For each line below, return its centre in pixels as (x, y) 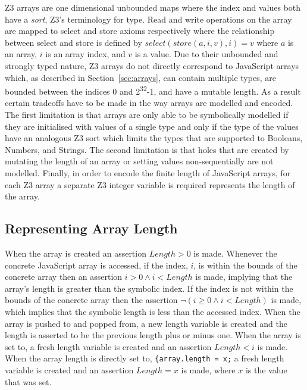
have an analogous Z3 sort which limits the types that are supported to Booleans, (154, 138)
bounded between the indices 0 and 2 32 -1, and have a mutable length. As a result (153, 90)
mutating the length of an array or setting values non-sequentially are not (139, 161)
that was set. (28, 381)
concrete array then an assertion (64, 277)
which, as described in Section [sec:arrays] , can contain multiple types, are (140, 77)
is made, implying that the (244, 277)
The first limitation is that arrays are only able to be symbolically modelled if (147, 114)
